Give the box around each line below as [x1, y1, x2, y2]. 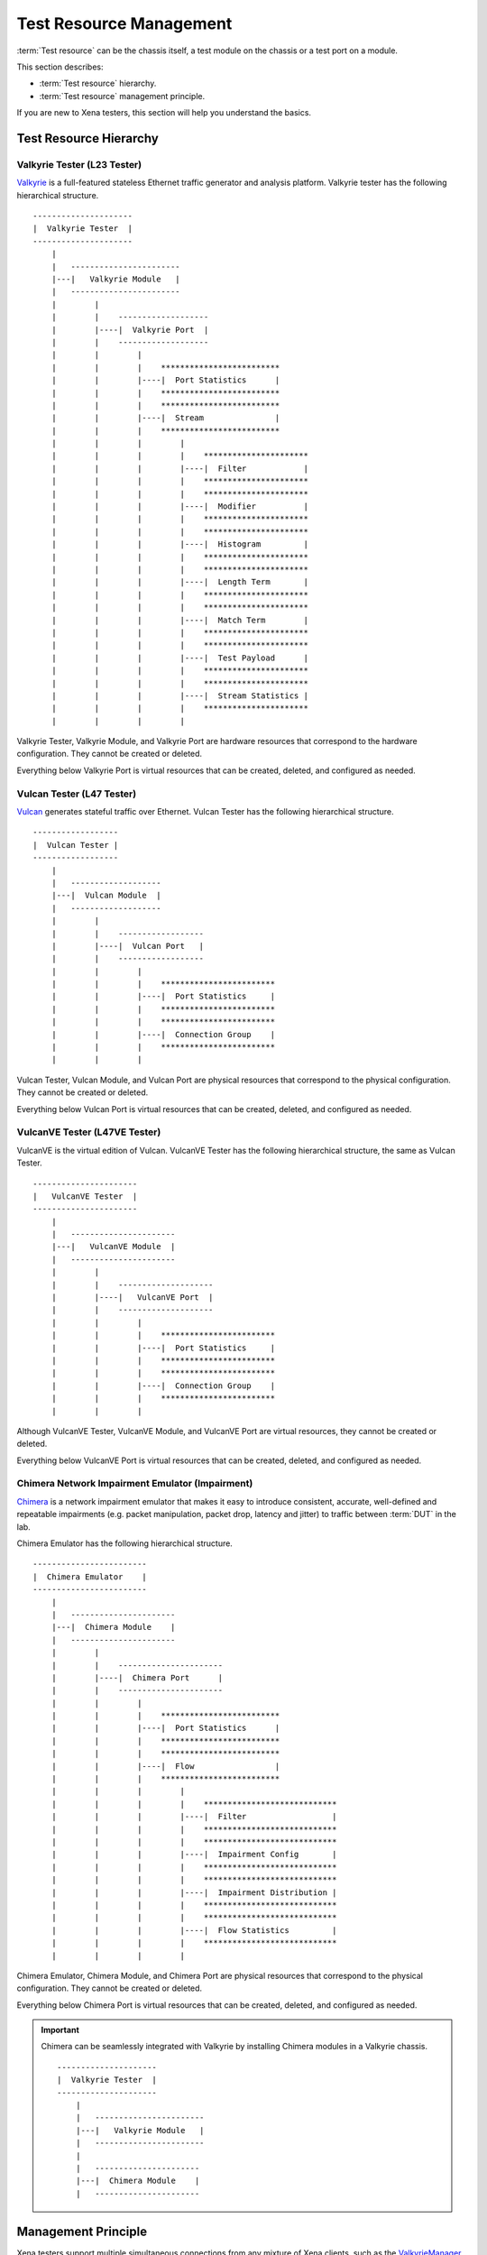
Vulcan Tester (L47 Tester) [16, 787, 137, 800]
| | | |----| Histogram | [51, 539, 308, 549]
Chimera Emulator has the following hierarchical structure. [16, 1538, 234, 1549]
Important [41, 2025, 80, 2036]
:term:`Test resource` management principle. [39, 90, 206, 101]
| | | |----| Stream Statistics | [51, 690, 308, 701]
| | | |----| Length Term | [51, 577, 308, 587]
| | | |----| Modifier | [51, 502, 308, 511]
